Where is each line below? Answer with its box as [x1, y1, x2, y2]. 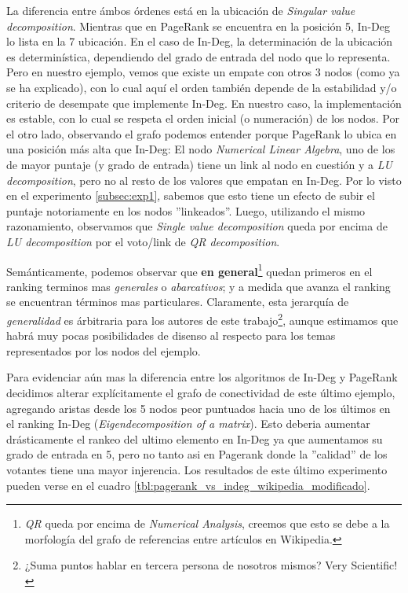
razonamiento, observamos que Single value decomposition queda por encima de [6, 218, 388, 234]
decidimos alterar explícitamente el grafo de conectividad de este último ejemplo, [6, 384, 395, 400]
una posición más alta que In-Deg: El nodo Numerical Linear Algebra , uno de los [6, 141, 395, 157]
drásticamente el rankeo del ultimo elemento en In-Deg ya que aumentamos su [6, 430, 383, 447]
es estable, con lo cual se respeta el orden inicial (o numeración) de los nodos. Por [6, 110, 399, 127]
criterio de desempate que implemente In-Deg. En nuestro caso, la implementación [6, 94, 402, 111]
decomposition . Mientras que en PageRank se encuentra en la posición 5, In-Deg [6, 17, 390, 34]
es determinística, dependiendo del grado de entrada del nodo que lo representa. [6, 48, 391, 64]
